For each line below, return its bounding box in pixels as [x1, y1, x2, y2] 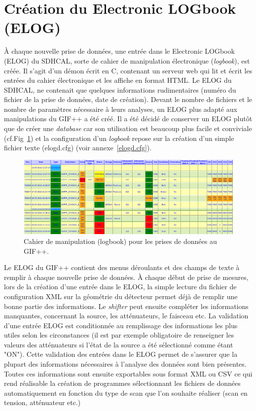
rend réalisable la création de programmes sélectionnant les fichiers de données [4, 378, 241, 388]
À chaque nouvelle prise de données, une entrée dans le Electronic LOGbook [4, 46, 235, 56]
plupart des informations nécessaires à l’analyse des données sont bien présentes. [4, 359, 247, 369]
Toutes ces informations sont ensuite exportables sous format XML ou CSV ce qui [4, 368, 253, 378]
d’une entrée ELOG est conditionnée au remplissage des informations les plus [4, 320, 238, 330]
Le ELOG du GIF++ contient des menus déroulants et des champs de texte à [4, 262, 240, 273]
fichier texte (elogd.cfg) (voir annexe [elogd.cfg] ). [4, 142, 152, 153]
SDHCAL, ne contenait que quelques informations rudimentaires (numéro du [4, 84, 236, 95]
